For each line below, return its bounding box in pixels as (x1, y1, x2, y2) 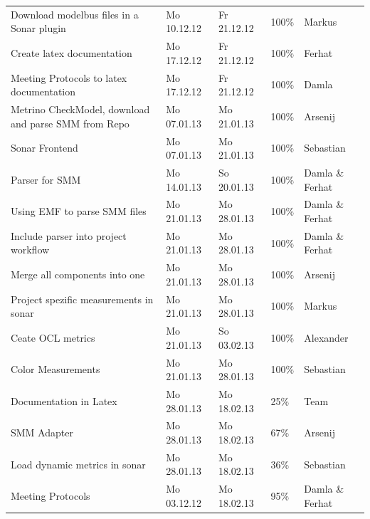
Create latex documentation (11, 45, 132, 60)
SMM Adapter (11, 425, 73, 440)
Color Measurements (11, 362, 100, 377)
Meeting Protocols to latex (11, 70, 127, 85)
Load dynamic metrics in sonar (11, 456, 146, 471)
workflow (11, 242, 50, 257)
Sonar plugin (11, 21, 66, 36)
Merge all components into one (11, 267, 145, 282)
